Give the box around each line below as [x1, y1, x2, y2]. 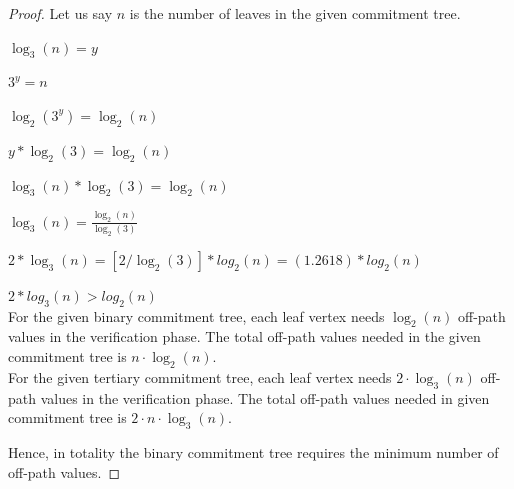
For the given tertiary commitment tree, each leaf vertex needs [8, 366, 392, 387]
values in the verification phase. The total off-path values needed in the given [8, 326, 481, 347]
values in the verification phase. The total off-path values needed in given [40, 387, 490, 408]
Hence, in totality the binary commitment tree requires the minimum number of [8, 441, 499, 462]
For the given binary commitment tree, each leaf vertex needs [8, 305, 385, 326]
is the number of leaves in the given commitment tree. [129, 3, 461, 23]
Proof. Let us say [8, 3, 113, 23]
